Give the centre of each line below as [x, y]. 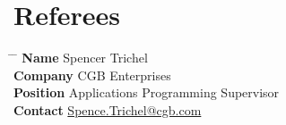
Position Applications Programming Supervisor [147, 92]
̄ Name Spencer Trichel [81, 58]
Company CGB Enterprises [92, 75]
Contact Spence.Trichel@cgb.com [108, 109]
